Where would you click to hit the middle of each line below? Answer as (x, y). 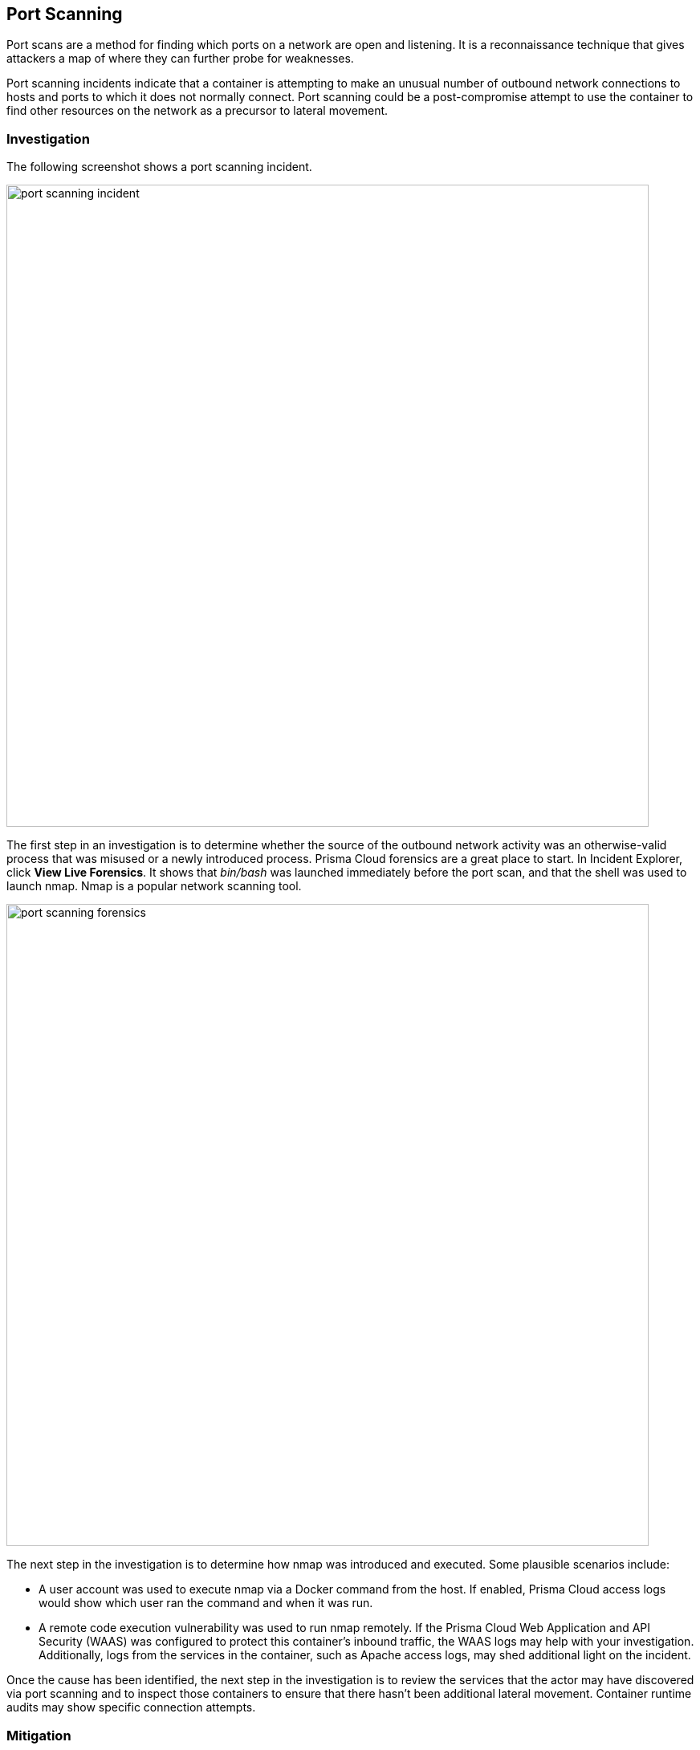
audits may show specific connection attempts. (131, 1707)
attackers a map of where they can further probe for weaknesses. (180, 59)
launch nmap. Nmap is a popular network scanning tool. (154, 886)
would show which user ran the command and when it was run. (206, 1603)
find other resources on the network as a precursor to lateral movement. (197, 111)
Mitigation (39, 1735)
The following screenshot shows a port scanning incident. (159, 167)
